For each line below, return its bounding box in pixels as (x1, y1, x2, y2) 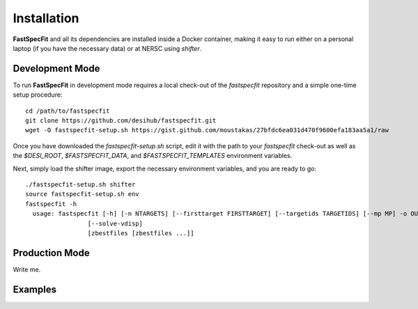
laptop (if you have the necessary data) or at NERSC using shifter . (13, 44, 202, 52)
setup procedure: (13, 90, 63, 99)
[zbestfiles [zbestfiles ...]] (87, 229, 194, 237)
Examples (13, 283, 57, 295)
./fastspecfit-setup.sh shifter (25, 180, 136, 188)
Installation (13, 10, 79, 26)
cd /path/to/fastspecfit (25, 106, 110, 115)
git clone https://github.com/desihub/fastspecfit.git (25, 117, 217, 125)
